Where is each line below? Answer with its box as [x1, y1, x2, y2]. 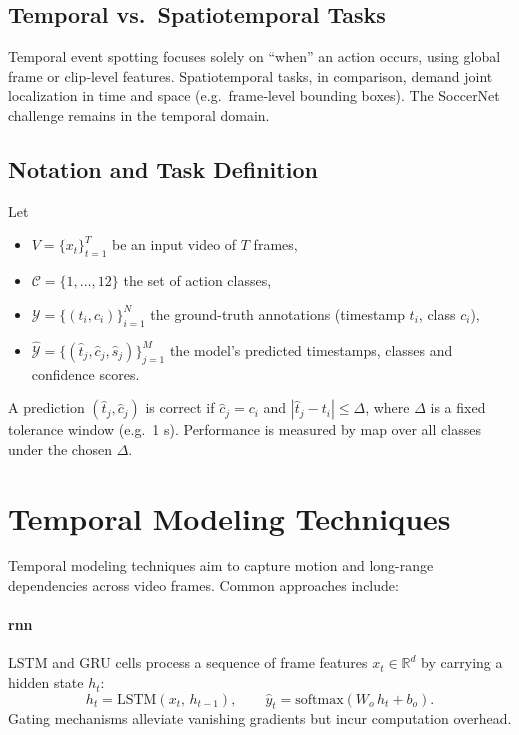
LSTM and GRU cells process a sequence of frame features [8, 652, 368, 673]
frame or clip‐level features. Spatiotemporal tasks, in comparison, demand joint [8, 65, 493, 86]
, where [365, 397, 410, 418]
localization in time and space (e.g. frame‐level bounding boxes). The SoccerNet [8, 85, 500, 106]
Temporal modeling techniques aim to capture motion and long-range [8, 555, 434, 576]
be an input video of [112, 234, 237, 255]
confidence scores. [31, 363, 140, 384]
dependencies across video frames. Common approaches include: [8, 575, 399, 596]
